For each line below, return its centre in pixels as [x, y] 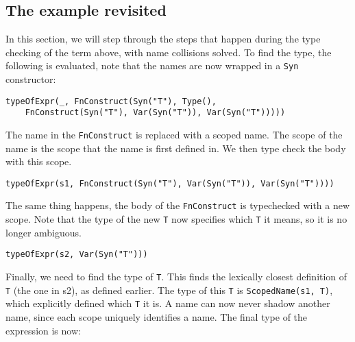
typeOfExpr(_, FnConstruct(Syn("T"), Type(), [111, 101]
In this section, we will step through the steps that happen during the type [163, 39]
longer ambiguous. [44, 232]
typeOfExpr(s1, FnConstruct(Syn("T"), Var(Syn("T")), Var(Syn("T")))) [170, 183]
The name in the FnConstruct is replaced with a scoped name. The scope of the [174, 134]
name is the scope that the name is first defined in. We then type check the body [176, 148]
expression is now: [43, 330]
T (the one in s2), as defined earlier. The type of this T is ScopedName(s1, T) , [169, 290]
